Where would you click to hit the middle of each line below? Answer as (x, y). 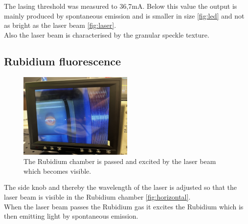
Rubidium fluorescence (63, 61)
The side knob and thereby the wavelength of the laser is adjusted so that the (121, 187)
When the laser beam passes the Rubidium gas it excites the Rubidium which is (124, 206)
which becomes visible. (57, 171)
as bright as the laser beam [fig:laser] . (60, 25)
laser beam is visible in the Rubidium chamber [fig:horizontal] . (97, 196)
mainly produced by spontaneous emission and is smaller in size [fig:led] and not (124, 15)
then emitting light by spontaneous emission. (71, 216)
